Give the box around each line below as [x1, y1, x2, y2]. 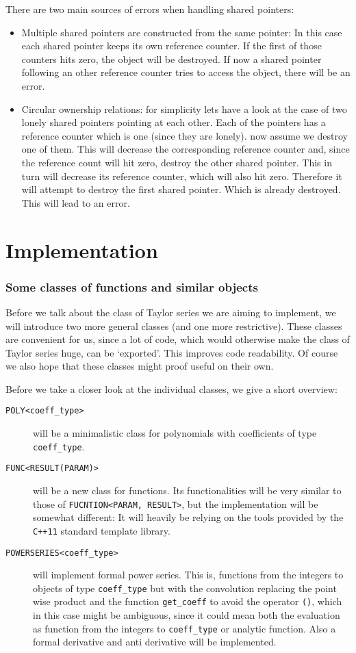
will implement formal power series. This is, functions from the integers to [33, 567, 344, 582]
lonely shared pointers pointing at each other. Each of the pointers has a [21, 115, 326, 129]
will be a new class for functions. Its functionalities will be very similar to [33, 483, 342, 498]
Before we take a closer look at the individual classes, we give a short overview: [5, 381, 338, 396]
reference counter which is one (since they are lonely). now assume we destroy [21, 128, 348, 142]
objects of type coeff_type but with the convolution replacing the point [33, 580, 337, 595]
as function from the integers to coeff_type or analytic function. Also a [33, 621, 336, 635]
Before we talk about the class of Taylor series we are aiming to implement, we [5, 305, 336, 319]
